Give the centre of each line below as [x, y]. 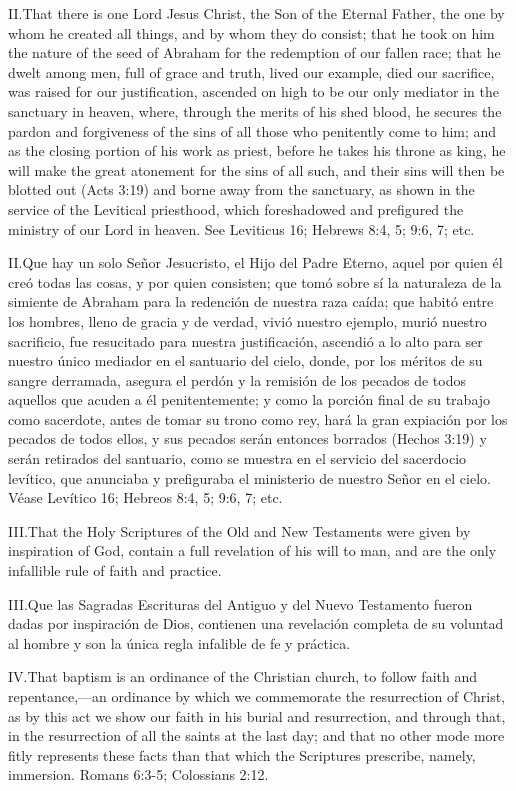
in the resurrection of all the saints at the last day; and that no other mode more [256, 735]
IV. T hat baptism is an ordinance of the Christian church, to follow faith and [243, 676]
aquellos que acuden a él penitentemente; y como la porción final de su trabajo [249, 399]
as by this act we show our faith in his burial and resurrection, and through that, [257, 715]
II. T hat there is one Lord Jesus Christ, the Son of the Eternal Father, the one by [256, 13]
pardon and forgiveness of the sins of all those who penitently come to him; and [252, 130]
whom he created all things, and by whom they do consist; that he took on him [251, 32]
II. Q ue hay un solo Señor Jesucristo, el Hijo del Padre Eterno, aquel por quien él [255, 262]
